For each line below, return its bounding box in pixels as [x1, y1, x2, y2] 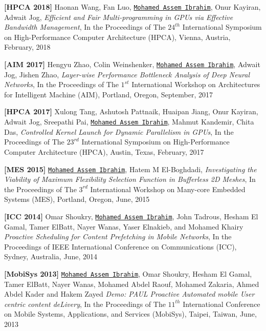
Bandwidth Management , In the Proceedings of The [4, 22, 166, 32]
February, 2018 [4, 42, 51, 52]
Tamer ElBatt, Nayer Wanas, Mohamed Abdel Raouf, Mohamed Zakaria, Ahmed [4, 278, 259, 289]
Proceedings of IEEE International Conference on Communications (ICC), [4, 241, 237, 252]
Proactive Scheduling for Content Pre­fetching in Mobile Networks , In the [4, 231, 232, 242]
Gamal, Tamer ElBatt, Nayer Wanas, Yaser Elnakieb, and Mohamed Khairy [4, 221, 243, 232]
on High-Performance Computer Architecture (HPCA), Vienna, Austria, [4, 31, 231, 42]
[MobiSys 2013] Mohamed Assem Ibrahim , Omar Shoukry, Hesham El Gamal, [4, 268, 252, 279]
